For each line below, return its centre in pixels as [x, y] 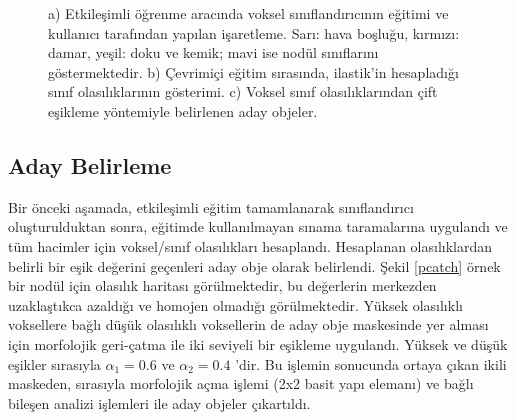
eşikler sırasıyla [54, 363]
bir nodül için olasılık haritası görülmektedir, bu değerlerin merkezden [222, 285]
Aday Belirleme [90, 164]
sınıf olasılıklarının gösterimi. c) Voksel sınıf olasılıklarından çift [243, 91]
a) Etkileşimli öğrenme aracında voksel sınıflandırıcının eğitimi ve [248, 13]
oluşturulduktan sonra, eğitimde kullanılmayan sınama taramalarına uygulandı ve [258, 226]
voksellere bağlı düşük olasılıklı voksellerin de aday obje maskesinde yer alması [248, 324]
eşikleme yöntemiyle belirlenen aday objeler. [183, 110]
